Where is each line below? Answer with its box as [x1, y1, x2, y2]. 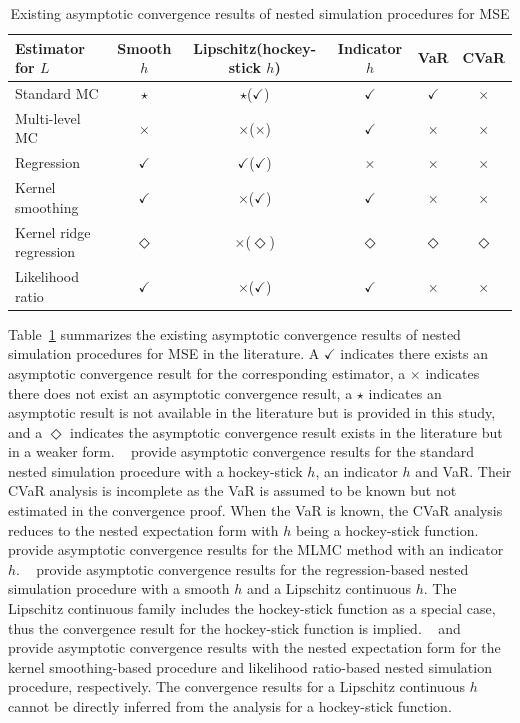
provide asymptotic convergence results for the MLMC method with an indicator [8, 539, 504, 560]
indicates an [368, 382, 442, 403]
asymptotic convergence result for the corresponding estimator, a [8, 362, 406, 383]
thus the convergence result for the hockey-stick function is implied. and [8, 617, 461, 638]
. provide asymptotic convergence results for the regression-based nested [16, 558, 469, 579]
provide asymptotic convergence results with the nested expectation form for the [8, 637, 501, 658]
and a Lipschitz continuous [246, 578, 412, 599]
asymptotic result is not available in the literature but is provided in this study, [8, 402, 496, 423]
